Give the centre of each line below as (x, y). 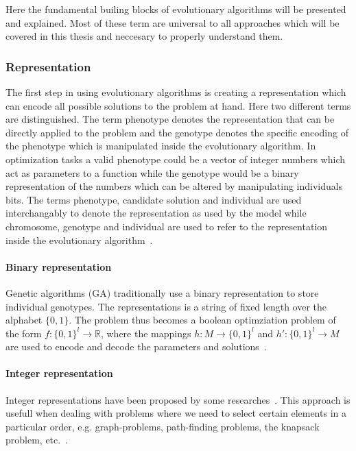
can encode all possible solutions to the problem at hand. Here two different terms (178, 105)
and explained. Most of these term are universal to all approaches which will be (173, 22)
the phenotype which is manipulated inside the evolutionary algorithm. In (161, 146)
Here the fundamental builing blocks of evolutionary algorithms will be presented (176, 9)
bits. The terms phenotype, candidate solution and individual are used (154, 199)
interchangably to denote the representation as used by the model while (156, 213)
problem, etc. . (37, 440)
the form (24, 333)
